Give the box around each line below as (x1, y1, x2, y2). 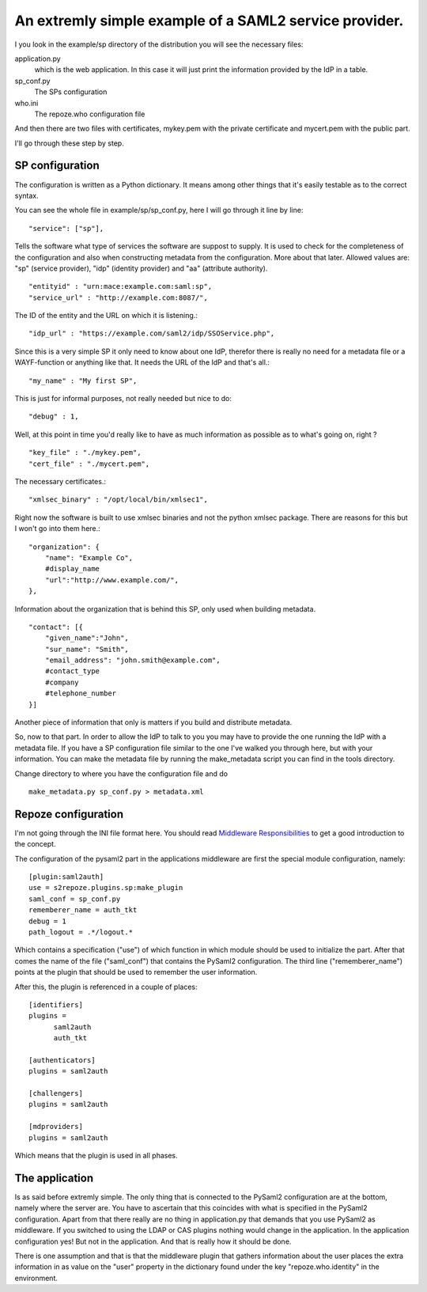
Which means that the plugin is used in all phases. (14, 1151, 178, 1161)
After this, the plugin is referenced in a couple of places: (14, 982, 198, 991)
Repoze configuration (14, 807, 124, 820)
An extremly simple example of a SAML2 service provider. (14, 12, 404, 29)
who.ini (14, 98, 39, 108)
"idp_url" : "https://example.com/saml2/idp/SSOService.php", (28, 329, 275, 338)
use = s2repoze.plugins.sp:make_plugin (28, 883, 183, 892)
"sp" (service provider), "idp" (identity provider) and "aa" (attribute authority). (14, 263, 268, 273)
